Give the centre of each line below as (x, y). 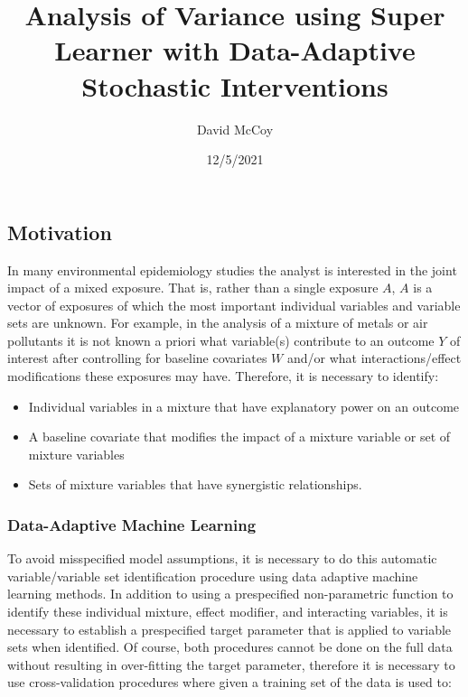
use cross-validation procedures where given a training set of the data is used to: (229, 682)
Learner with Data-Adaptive (235, 50)
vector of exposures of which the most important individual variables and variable (234, 305)
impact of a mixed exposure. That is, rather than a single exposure (193, 288)
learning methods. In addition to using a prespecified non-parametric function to (230, 594)
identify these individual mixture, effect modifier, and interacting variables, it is (228, 612)
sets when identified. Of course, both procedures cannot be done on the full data (230, 647)
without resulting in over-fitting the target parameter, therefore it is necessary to (231, 664)
